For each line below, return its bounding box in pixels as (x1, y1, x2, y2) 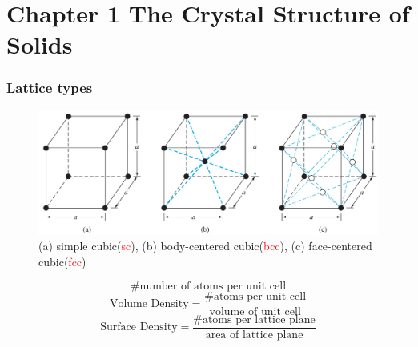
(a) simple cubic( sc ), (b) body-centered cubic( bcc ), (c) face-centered (38, 237, 372, 254)
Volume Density (109, 298, 189, 310)
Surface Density (100, 321, 178, 333)
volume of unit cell (209, 305, 301, 317)
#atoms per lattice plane (193, 313, 316, 325)
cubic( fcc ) (38, 253, 86, 270)
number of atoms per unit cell (139, 280, 287, 292)
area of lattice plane (205, 329, 303, 341)
